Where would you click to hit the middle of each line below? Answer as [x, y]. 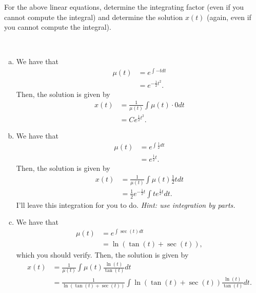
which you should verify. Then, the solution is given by [102, 255]
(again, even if [229, 17]
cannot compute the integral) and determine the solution [94, 17]
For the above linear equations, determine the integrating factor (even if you [124, 7]
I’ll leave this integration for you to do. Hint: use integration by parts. [126, 204]
